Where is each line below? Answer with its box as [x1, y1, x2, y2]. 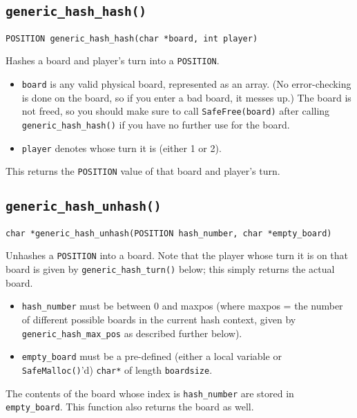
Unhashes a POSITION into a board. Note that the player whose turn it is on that [6, 248, 348, 263]
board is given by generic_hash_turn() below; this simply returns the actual [6, 262, 335, 276]
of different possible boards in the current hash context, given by [21, 312, 296, 326]
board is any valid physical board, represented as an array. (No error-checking [21, 77, 351, 91]
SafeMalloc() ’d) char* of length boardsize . [21, 362, 213, 377]
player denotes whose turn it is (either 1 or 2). [21, 140, 222, 155]
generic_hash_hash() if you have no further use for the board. [21, 117, 290, 131]
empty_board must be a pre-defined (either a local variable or [21, 349, 282, 363]
